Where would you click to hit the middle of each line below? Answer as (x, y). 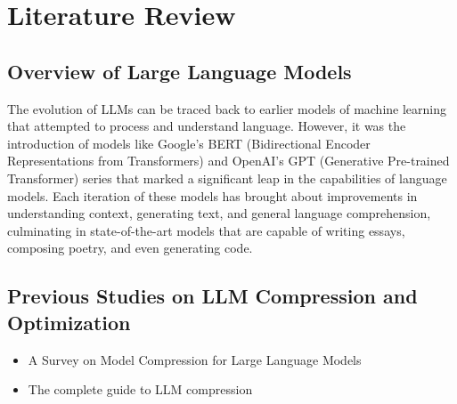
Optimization (69, 322)
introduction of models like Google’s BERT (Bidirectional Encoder (189, 143)
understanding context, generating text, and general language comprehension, (219, 213)
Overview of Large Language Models (180, 71)
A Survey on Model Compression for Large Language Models (195, 359)
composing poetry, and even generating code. (130, 248)
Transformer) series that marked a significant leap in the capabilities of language (227, 178)
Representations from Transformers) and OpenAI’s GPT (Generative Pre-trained (228, 161)
